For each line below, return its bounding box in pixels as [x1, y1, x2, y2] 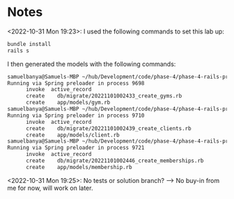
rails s [7, 47, 30, 54]
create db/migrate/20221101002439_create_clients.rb [25, 125, 192, 132]
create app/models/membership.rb [25, 164, 132, 170]
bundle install [7, 40, 52, 47]
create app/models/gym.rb [25, 99, 111, 106]
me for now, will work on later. [7, 184, 93, 192]
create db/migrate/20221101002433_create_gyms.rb [25, 93, 182, 99]
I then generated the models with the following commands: [7, 60, 176, 68]
